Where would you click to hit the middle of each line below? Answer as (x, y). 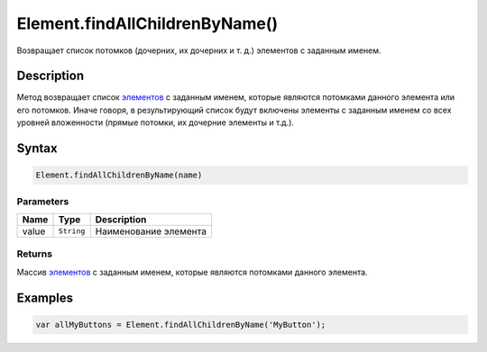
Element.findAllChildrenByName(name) (119, 175)
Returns (35, 254)
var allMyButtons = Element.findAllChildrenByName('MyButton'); (181, 325)
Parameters (43, 201)
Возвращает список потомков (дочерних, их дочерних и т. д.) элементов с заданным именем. (199, 50)
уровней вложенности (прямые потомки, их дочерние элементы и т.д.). (156, 122)
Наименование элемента (151, 231)
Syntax (37, 149)
